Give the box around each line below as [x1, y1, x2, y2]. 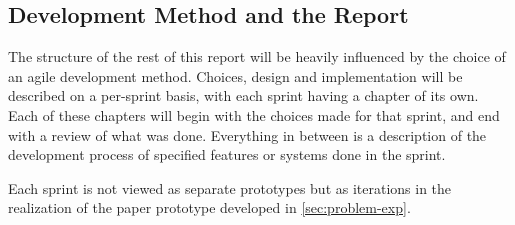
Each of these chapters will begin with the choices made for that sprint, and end [8, 104, 500, 125]
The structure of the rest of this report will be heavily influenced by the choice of [8, 46, 506, 67]
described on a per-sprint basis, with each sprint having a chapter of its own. [8, 85, 479, 106]
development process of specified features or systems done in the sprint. [8, 144, 446, 165]
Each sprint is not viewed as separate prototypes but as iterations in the [8, 177, 452, 198]
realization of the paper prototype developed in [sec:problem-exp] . [8, 197, 411, 218]
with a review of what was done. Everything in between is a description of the [8, 124, 487, 145]
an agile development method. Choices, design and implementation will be [8, 65, 463, 86]
